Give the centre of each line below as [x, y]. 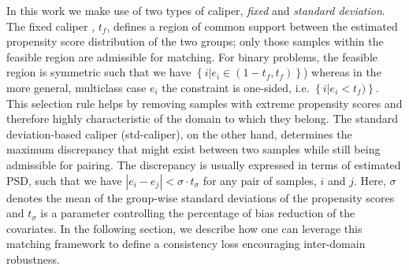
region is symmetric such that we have [99, 72]
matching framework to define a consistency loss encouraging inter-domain [186, 244]
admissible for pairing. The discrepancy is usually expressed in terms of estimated [204, 164]
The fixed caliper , [51, 26]
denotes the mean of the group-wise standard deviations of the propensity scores [201, 197]
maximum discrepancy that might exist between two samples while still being [193, 149]
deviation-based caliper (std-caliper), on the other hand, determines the [179, 133]
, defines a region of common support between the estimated [252, 26]
